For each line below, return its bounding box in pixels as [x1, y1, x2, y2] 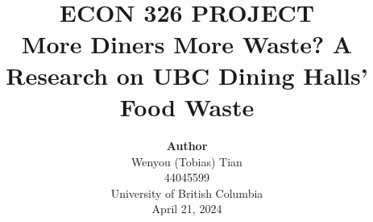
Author [166, 137, 208, 154]
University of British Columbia [110, 184, 263, 201]
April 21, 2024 [151, 200, 222, 217]
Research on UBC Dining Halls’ [6, 58, 368, 91]
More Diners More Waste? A [21, 27, 353, 60]
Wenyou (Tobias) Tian [131, 153, 242, 170]
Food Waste [119, 90, 255, 124]
